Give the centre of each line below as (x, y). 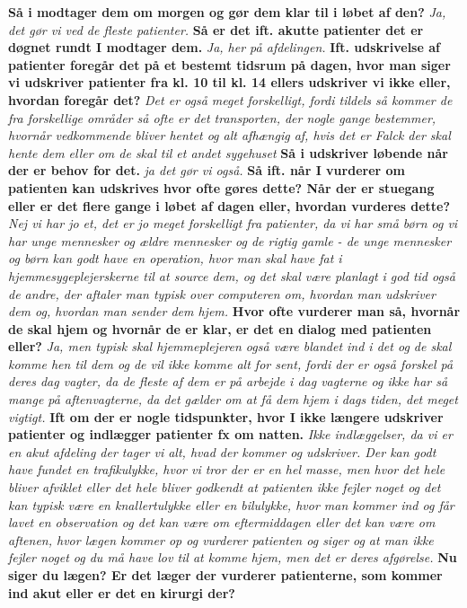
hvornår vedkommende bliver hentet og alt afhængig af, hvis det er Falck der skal (229, 135)
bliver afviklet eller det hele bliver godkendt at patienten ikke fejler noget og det (225, 487)
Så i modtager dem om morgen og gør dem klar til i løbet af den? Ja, (227, 12)
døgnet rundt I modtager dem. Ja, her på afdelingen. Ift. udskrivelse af (224, 47)
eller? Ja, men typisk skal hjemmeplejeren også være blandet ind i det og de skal (230, 346)
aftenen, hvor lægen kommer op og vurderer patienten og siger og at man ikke (221, 539)
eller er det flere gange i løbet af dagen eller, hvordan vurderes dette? (229, 205)
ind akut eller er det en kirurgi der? (122, 592)
